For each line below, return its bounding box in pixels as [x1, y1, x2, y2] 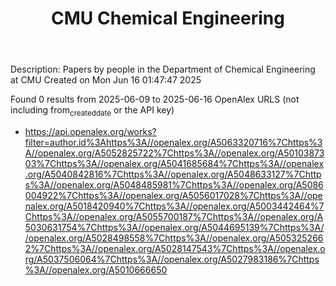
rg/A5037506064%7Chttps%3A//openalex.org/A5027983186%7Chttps [24, 253, 320, 265]
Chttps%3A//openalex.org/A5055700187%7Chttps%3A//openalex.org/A [24, 210, 324, 222]
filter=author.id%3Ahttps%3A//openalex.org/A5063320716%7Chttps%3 [24, 136, 323, 148]
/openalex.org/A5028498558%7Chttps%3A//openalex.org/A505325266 [24, 232, 324, 244]
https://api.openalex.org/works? [24, 125, 157, 137]
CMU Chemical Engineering [51, 7, 285, 30]
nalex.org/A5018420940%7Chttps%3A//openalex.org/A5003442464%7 [24, 200, 325, 212]
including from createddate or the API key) [10, 104, 175, 118]
